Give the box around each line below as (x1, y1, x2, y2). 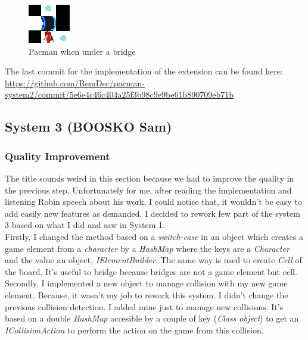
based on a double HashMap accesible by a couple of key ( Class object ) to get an (5, 312, 299, 325)
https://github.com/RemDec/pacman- (5, 76, 145, 89)
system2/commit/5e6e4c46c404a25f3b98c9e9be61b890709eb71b (5, 88, 234, 101)
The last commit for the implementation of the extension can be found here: (5, 65, 283, 77)
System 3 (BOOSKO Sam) (5, 117, 172, 136)
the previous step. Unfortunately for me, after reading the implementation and (5, 183, 292, 196)
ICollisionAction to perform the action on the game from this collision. (5, 323, 264, 336)
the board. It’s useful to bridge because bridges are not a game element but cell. (5, 265, 297, 277)
